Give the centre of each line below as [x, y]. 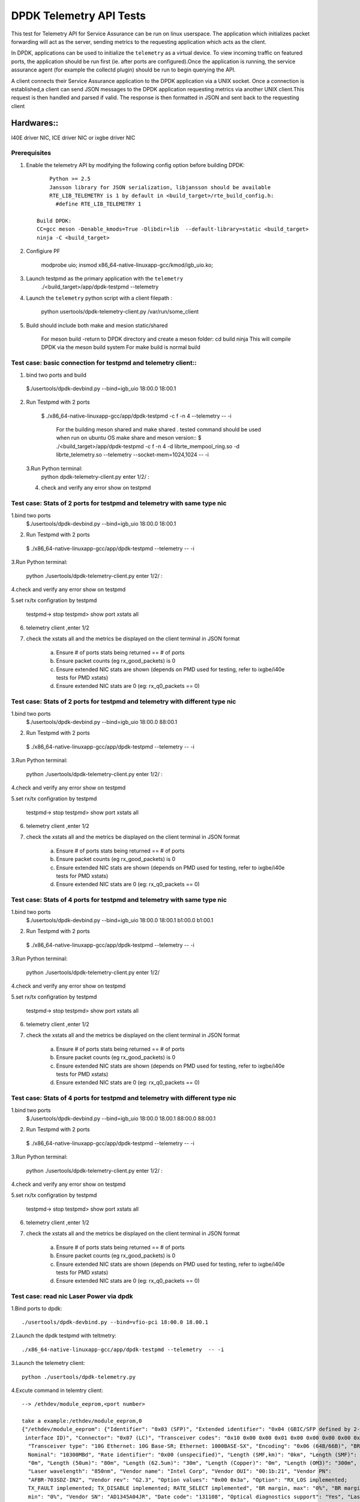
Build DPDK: [54, 221]
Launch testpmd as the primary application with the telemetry [105, 279]
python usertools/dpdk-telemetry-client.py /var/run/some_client [120, 312]
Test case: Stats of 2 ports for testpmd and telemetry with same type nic [119, 503]
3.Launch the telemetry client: [48, 1363]
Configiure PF [43, 251]
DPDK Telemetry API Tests [79, 16]
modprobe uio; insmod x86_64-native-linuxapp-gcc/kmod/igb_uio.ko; [127, 265]
